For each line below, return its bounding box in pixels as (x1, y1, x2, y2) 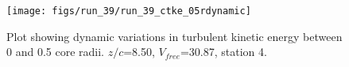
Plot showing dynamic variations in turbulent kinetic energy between (6, 28, 343, 44)
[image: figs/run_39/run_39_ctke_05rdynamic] (6, 6, 251, 17)
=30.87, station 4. (180, 43, 267, 60)
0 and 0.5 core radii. (6, 43, 104, 60)
